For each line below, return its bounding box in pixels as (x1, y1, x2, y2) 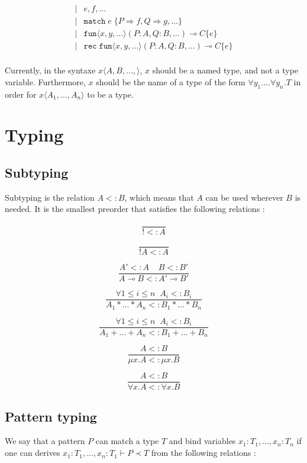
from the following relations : (151, 446, 256, 459)
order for (5, 88, 37, 100)
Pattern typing (5, 407, 97, 425)
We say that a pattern (5, 435, 85, 447)
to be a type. (87, 88, 134, 100)
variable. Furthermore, (5, 75, 86, 88)
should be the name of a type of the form (96, 75, 245, 88)
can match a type (95, 435, 159, 447)
